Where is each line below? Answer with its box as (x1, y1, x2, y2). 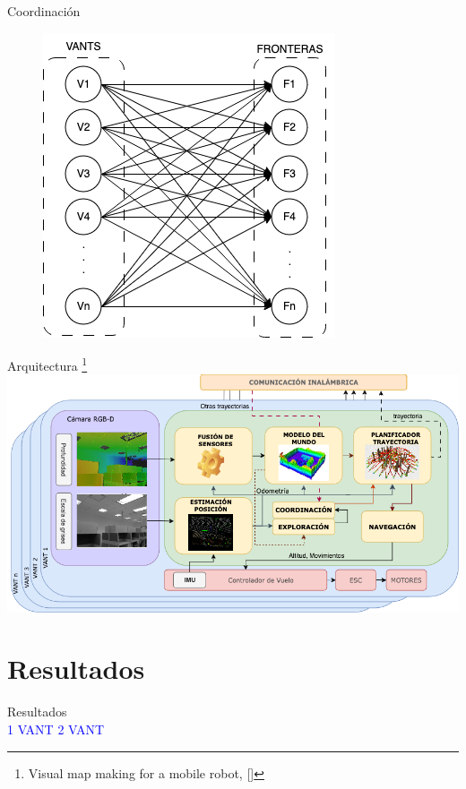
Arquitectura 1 (7, 354, 88, 374)
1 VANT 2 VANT (7, 719, 105, 738)
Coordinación (7, 2, 81, 20)
